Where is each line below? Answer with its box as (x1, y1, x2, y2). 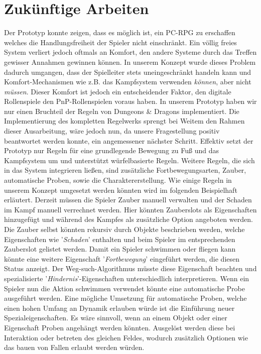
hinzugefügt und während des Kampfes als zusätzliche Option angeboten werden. (4, 214, 253, 224)
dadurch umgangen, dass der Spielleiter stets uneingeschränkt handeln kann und (4, 66, 251, 77)
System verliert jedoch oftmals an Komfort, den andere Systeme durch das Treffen (4, 47, 257, 57)
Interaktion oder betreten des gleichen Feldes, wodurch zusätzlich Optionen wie (4, 332, 248, 342)
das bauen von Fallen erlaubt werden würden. (4, 342, 145, 352)
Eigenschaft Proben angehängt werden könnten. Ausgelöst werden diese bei (4, 322, 235, 332)
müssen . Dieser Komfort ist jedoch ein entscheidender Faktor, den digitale (4, 86, 231, 96)
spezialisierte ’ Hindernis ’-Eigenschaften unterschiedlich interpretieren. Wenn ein (4, 273, 249, 283)
